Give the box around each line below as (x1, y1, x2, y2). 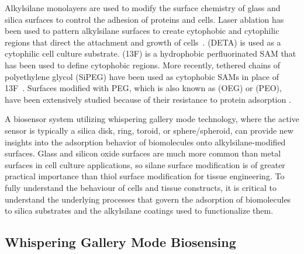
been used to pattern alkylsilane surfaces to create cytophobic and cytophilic (5, 25, 279, 37)
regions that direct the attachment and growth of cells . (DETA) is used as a (5, 36, 281, 48)
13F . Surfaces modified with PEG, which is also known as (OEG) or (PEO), (5, 82, 282, 94)
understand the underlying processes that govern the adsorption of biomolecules (5, 193, 291, 205)
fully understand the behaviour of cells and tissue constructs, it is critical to (5, 181, 277, 193)
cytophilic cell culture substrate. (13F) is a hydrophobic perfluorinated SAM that (5, 47, 296, 60)
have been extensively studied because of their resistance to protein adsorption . (5, 93, 291, 105)
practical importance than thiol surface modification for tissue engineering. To (5, 170, 285, 182)
